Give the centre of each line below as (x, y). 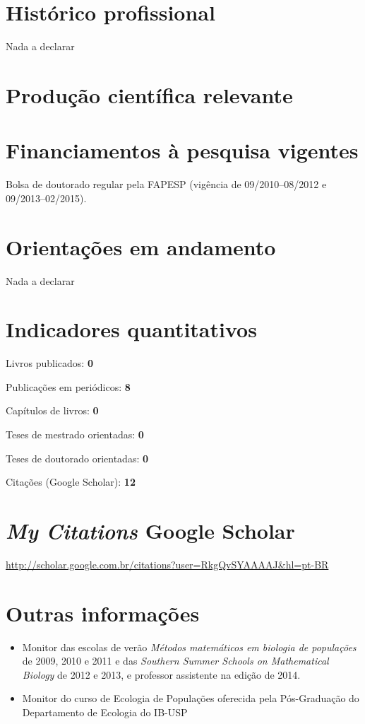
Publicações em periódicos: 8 (68, 386)
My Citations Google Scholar (150, 531)
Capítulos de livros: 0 (52, 410)
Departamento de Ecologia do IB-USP (105, 712)
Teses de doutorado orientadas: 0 (77, 458)
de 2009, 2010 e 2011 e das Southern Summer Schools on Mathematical (175, 661)
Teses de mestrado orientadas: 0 (75, 434)
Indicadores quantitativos (131, 329)
